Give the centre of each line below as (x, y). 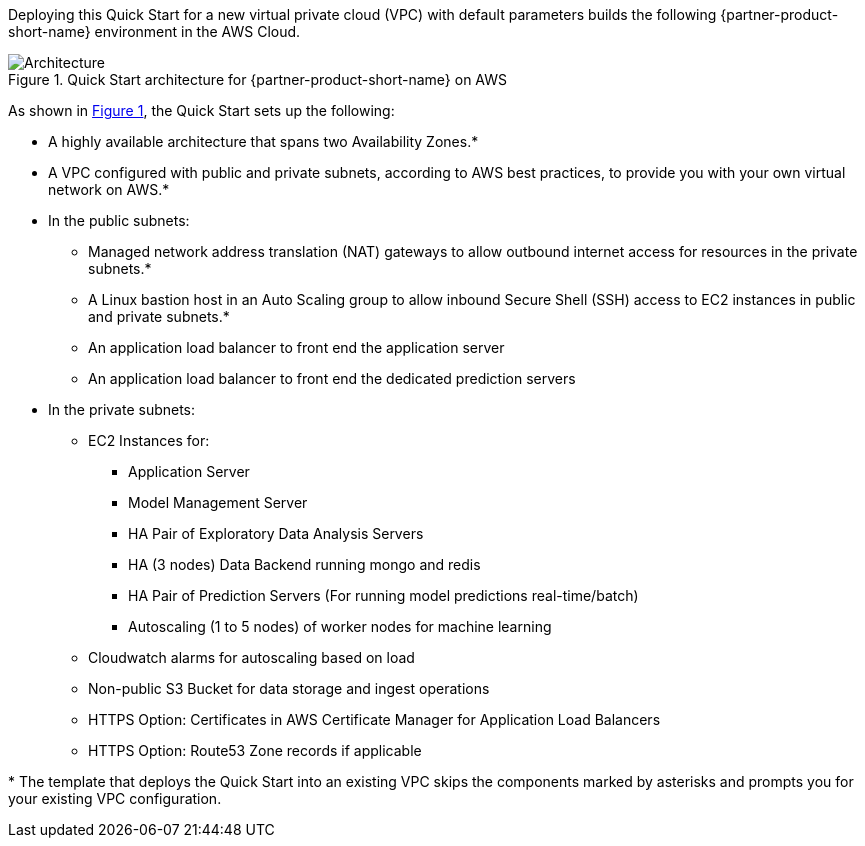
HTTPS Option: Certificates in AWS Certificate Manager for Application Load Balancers (374, 719)
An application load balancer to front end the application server (296, 347)
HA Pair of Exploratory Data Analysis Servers (276, 533)
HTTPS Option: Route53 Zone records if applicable (255, 750)
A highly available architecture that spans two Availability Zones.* (263, 141)
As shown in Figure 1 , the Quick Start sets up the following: (201, 110)
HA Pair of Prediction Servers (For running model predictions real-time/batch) (383, 595)
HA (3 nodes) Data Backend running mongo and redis (304, 564)
